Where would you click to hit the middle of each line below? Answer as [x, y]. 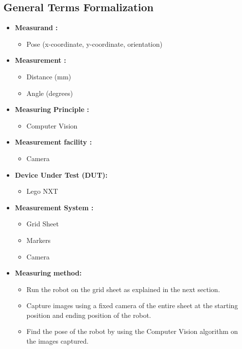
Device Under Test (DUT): [61, 174]
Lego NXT [42, 191]
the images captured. [58, 341]
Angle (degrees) [50, 93]
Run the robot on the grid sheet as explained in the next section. [123, 289]
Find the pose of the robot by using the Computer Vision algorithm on [132, 331]
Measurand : [36, 28]
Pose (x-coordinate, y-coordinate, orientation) [95, 44]
